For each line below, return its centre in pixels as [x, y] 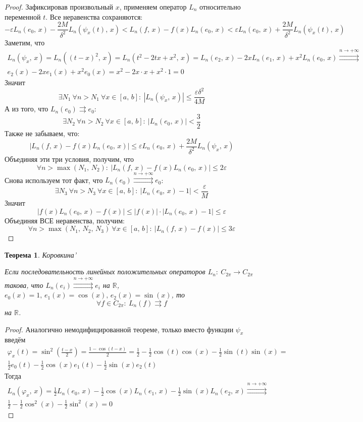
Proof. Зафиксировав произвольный [59, 7]
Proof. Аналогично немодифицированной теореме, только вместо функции [119, 329]
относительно [220, 7]
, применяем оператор [153, 7]
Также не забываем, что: [42, 133]
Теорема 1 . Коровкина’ [41, 254]
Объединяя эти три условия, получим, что [69, 159]
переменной [23, 16]
